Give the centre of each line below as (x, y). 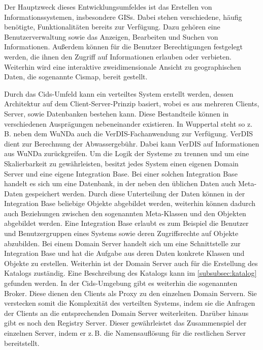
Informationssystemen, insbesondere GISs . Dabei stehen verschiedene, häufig (123, 17)
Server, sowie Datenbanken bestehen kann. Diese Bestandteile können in (117, 113)
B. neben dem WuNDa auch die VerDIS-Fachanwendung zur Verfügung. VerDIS (129, 134)
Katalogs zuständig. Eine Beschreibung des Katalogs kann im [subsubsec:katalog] (130, 273)
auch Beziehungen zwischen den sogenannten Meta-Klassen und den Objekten (125, 213)
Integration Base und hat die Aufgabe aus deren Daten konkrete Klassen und (124, 253)
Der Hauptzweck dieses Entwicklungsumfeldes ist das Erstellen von (108, 7)
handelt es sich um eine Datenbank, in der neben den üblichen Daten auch (120, 183)
